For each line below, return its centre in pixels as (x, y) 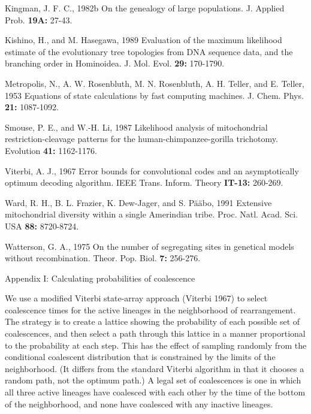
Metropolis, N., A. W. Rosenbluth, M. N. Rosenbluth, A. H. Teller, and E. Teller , (155, 83)
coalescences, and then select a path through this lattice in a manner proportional (155, 333)
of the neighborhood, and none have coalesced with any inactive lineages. (139, 404)
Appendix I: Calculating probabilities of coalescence (100, 278)
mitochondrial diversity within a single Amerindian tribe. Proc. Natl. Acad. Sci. (152, 214)
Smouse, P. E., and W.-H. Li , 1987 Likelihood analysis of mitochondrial (136, 127)
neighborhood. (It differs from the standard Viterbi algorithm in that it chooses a (155, 368)
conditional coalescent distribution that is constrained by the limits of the (140, 357)
